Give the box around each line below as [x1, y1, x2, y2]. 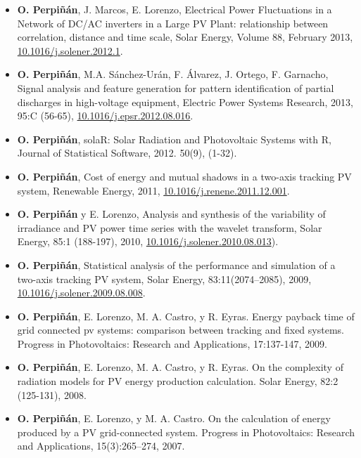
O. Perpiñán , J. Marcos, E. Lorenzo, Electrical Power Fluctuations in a [17, 2, 332, 16]
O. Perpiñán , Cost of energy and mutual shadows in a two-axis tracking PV [17, 169, 352, 183]
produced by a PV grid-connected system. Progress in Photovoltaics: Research [17, 424, 355, 439]
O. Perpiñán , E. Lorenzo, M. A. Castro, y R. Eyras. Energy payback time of [17, 308, 355, 323]
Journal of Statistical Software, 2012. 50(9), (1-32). [17, 145, 237, 160]
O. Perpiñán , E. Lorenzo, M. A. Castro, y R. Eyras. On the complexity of [17, 360, 343, 374]
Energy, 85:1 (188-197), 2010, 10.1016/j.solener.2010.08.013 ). [17, 234, 279, 249]
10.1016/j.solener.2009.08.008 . [17, 285, 146, 300]
